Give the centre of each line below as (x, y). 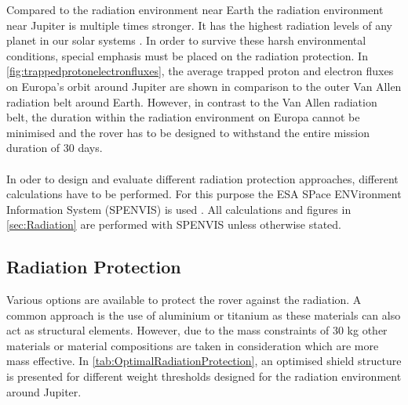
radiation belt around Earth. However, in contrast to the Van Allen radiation (192, 101)
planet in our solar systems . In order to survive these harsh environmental (186, 40)
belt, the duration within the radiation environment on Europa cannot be (183, 117)
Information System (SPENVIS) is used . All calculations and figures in (179, 209)
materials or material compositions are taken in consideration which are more (193, 345)
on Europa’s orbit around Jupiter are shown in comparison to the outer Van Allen (204, 86)
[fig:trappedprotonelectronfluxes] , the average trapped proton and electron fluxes (200, 71)
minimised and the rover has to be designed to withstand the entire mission (188, 132)
